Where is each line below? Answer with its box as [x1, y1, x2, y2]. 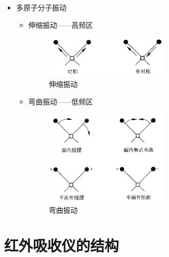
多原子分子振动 [16, 2, 67, 12]
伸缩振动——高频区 [28, 19, 93, 30]
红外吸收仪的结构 [4, 235, 119, 256]
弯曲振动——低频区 [28, 96, 93, 106]
